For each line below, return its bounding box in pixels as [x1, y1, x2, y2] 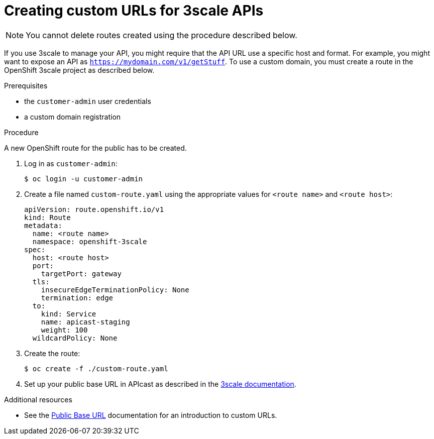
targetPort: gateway [41, 269, 122, 278]
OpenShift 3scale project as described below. [4, 65, 155, 74]
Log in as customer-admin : [24, 159, 118, 168]
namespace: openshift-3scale [32, 237, 147, 246]
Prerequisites [4, 81, 48, 90]
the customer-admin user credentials [24, 96, 151, 105]
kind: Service [41, 309, 96, 318]
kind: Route [24, 213, 71, 222]
